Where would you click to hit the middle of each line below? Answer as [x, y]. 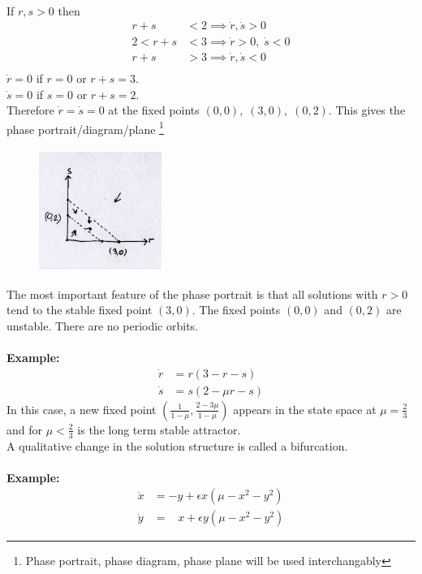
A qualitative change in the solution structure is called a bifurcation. [177, 445]
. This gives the [367, 110]
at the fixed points [154, 110]
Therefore [30, 110]
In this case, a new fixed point [82, 409]
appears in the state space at [305, 409]
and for [25, 429]
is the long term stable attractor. [159, 429]
